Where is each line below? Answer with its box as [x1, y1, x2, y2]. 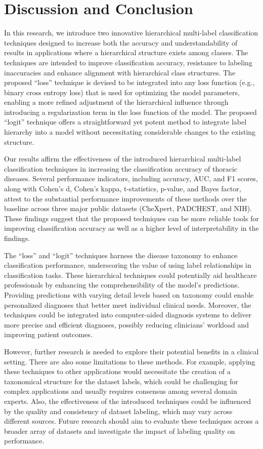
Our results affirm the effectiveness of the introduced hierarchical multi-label [4, 153, 241, 164]
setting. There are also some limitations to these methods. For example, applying [4, 356, 255, 366]
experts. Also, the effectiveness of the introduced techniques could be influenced [4, 395, 251, 406]
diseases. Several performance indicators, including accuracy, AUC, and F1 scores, [4, 173, 258, 184]
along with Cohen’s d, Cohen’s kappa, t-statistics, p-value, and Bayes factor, [4, 183, 241, 194]
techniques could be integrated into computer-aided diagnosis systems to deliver [4, 309, 252, 320]
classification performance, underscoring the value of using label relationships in [4, 260, 251, 270]
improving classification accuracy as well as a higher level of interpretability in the [4, 223, 259, 233]
